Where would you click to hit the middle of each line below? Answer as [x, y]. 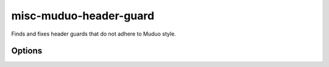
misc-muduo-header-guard [83, 16]
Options [27, 51]
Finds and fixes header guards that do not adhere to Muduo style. [94, 34]
